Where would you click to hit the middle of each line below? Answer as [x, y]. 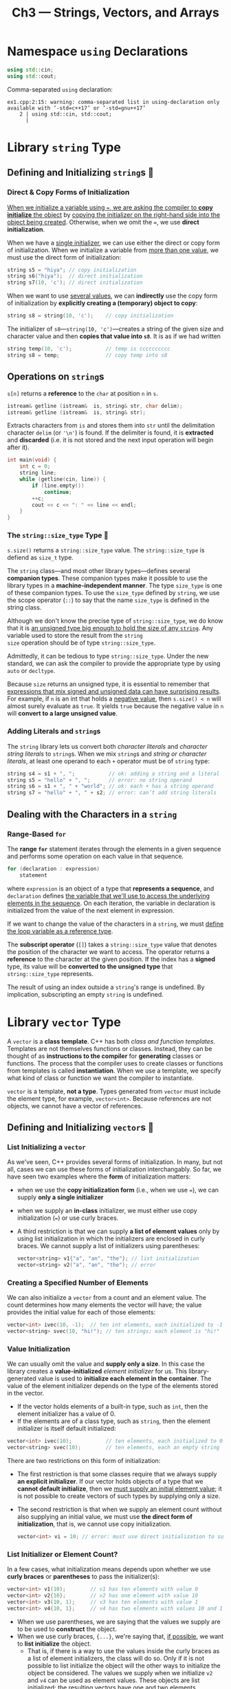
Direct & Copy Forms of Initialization [68, 192]
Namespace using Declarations [98, 51]
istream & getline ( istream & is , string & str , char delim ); [95, 406]
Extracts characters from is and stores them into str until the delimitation [111, 426]
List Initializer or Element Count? [63, 1554]
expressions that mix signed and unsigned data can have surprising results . [114, 692]
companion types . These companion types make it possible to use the [108, 578]
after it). [18, 447]
